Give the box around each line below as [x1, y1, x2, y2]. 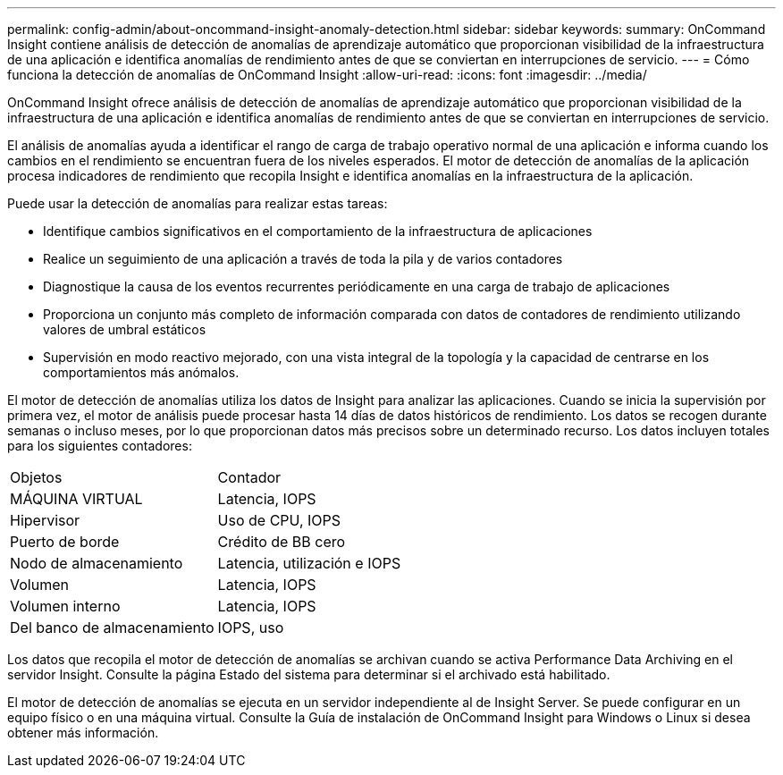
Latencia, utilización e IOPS [217, 554, 401, 572]
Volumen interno [10, 597, 121, 615]
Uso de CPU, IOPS [217, 511, 341, 529]
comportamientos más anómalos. [43, 365, 240, 380]
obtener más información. [7, 725, 159, 740]
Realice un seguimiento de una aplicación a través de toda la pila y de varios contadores [43, 251, 563, 266]
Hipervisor [10, 511, 80, 529]
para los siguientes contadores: [7, 438, 192, 453]
